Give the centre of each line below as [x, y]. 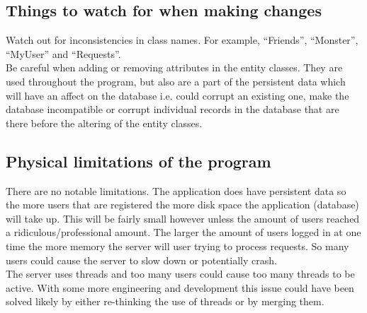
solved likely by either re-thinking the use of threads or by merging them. [165, 301]
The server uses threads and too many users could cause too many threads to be [180, 274]
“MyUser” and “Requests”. [63, 53]
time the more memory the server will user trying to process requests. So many [177, 246]
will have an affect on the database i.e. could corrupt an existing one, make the [177, 95]
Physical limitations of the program [139, 161]
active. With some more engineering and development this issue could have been [180, 287]
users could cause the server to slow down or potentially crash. [141, 260]
